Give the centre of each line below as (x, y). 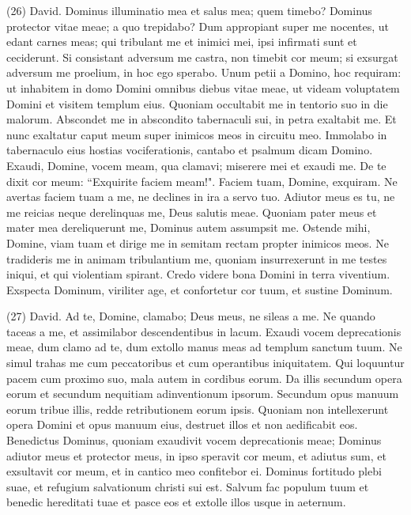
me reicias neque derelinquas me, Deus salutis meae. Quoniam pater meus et (192, 212)
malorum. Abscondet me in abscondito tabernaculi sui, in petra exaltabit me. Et (202, 119)
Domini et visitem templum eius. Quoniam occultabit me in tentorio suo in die (197, 103)
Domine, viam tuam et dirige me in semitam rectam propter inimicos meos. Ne (198, 242)
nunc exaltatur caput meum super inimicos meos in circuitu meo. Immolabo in (197, 134)
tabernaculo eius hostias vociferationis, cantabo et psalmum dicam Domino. (190, 150)
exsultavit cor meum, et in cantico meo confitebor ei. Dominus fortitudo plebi (194, 471)
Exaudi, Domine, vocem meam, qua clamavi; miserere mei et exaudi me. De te (196, 165)
